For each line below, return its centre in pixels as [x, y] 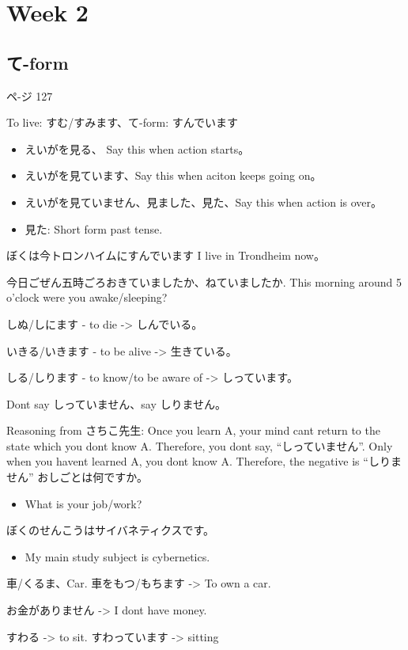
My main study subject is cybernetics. [117, 556]
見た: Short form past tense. [94, 228]
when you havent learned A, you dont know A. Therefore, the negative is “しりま [204, 461]
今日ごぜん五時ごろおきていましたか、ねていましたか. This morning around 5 [204, 281]
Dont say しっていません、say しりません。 [117, 403]
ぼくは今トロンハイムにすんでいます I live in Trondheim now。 [166, 255]
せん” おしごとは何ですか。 [77, 477]
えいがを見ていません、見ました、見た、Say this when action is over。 [204, 201]
